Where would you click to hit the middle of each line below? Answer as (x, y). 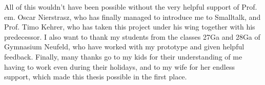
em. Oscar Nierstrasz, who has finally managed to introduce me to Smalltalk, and (132, 17)
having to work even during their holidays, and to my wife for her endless (120, 66)
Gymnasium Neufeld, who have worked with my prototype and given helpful (124, 47)
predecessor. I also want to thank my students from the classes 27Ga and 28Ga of (132, 36)
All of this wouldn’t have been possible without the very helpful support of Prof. (131, 7)
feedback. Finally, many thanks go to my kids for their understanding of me (123, 56)
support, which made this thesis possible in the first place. (96, 77)
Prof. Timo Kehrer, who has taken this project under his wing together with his (130, 27)
